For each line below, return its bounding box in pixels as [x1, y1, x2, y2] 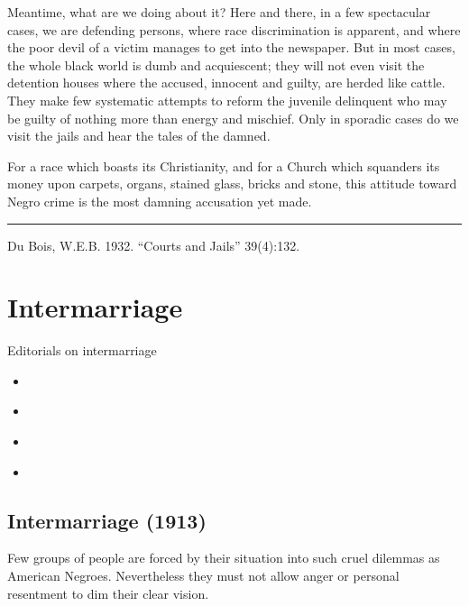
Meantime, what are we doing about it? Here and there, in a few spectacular [7, 3, 431, 21]
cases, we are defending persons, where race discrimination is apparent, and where [7, 20, 461, 39]
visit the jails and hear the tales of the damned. [7, 126, 271, 145]
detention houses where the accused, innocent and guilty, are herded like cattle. [7, 73, 446, 92]
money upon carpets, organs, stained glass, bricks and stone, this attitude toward [7, 174, 457, 193]
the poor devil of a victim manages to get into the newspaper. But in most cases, [7, 38, 455, 57]
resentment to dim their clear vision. [7, 583, 209, 602]
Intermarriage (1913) [7, 506, 207, 534]
